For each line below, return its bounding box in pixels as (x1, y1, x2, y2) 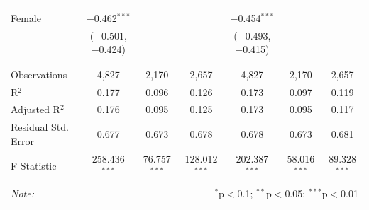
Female (11, 11, 41, 25)
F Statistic (11, 158, 57, 173)
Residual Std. (11, 119, 69, 134)
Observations (11, 66, 67, 81)
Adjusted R (11, 102, 60, 117)
